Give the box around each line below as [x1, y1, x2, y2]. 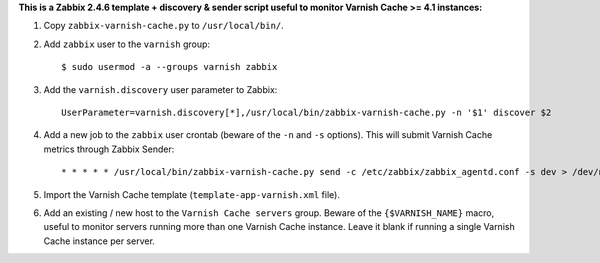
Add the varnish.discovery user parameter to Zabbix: [43, 83, 278, 95]
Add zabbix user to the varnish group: [43, 38, 210, 50]
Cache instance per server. [43, 235, 155, 247]
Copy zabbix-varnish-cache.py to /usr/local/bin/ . [43, 20, 284, 32]
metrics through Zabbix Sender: [43, 143, 175, 155]
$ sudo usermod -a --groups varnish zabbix [61, 61, 278, 73]
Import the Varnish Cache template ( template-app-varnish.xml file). [43, 188, 340, 200]
